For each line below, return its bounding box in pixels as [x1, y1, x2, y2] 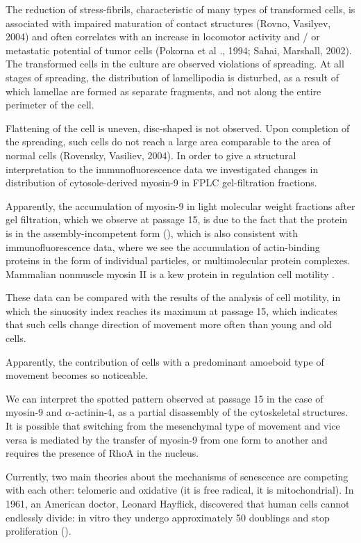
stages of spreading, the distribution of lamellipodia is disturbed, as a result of [6, 70, 339, 84]
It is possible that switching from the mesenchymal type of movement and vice [6, 419, 340, 433]
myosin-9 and [6, 405, 62, 419]
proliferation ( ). [6, 524, 72, 538]
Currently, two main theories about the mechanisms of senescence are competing [6, 469, 349, 483]
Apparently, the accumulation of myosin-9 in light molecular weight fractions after [6, 198, 355, 213]
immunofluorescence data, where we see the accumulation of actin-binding [6, 239, 320, 254]
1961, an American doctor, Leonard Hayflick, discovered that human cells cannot [6, 496, 350, 510]
